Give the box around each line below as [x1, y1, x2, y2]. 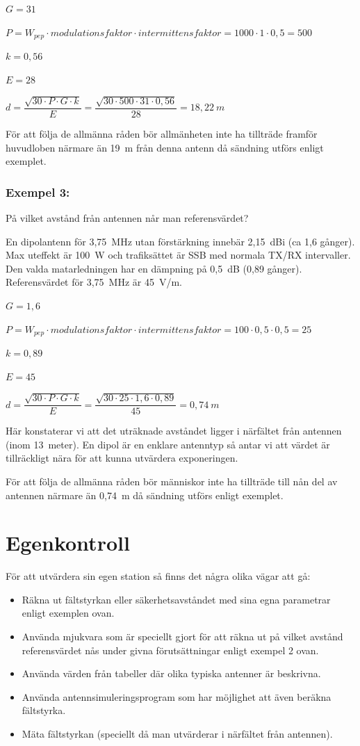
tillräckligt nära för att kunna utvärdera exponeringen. [6, 451, 238, 465]
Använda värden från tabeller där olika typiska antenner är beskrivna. [22, 666, 321, 681]
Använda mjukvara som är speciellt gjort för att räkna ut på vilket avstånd [22, 629, 343, 643]
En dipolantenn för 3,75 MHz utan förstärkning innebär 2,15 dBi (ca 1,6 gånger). [6, 234, 355, 248]
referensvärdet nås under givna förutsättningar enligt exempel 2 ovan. [22, 642, 319, 657]
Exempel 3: [6, 183, 70, 200]
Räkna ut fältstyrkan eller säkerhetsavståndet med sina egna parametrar [22, 592, 331, 606]
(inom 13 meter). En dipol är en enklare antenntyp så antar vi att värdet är [6, 437, 330, 451]
